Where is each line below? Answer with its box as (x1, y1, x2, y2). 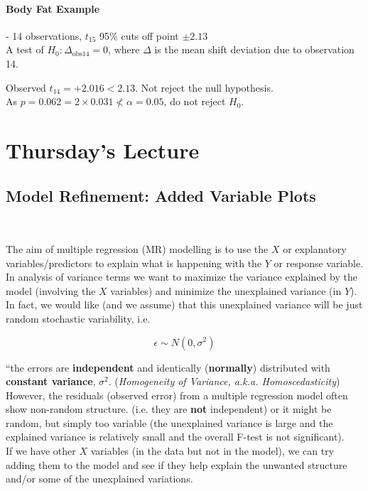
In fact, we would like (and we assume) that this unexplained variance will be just (6, 297, 363, 312)
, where (108, 42, 140, 57)
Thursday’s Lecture (6, 135, 200, 164)
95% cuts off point (99, 28, 179, 43)
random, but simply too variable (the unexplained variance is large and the (6, 415, 333, 430)
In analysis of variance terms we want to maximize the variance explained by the (6, 269, 357, 284)
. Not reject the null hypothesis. (135, 80, 274, 95)
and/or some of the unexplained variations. (6, 471, 193, 486)
